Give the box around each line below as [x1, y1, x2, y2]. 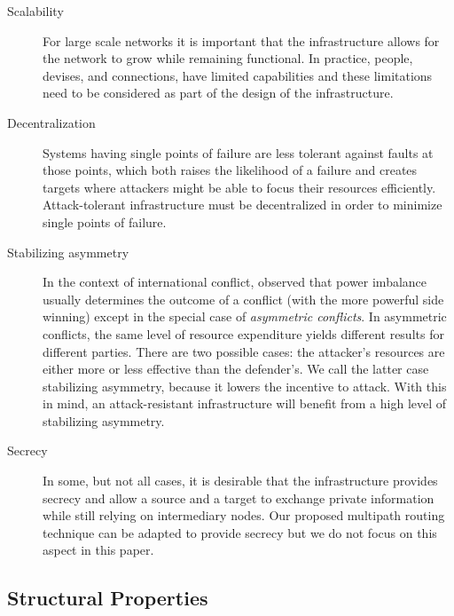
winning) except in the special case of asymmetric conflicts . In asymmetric [43, 307, 447, 326]
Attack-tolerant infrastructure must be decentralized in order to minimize [43, 195, 442, 214]
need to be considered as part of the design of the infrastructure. [43, 83, 394, 102]
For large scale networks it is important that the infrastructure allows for [43, 31, 440, 50]
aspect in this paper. [43, 541, 154, 559]
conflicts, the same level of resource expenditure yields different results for [43, 324, 444, 343]
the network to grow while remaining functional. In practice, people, [43, 49, 413, 67]
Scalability [7, 2, 64, 20]
